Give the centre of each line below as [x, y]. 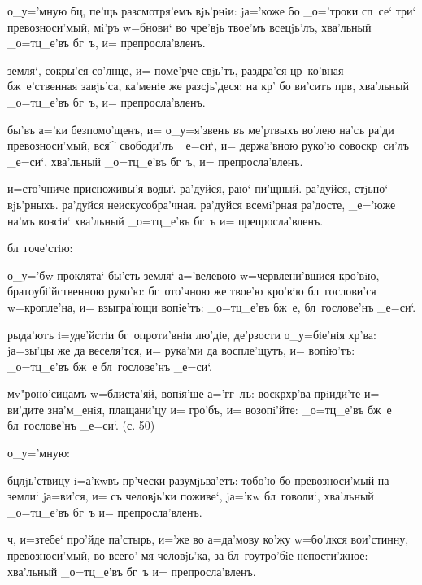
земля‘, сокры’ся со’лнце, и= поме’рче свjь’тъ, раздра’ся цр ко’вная [176, 70]
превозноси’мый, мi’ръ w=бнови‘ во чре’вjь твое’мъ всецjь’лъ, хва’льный [189, 26]
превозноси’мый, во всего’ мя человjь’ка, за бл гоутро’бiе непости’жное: [188, 555]
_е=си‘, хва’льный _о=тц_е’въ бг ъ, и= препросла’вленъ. [155, 161]
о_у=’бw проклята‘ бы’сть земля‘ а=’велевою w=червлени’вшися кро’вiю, [194, 275]
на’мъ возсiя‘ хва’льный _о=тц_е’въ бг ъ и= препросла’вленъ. [165, 220]
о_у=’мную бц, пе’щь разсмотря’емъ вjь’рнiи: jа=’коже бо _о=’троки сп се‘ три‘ [212, 11]
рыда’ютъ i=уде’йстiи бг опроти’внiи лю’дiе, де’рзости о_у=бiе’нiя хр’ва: [192, 334]
